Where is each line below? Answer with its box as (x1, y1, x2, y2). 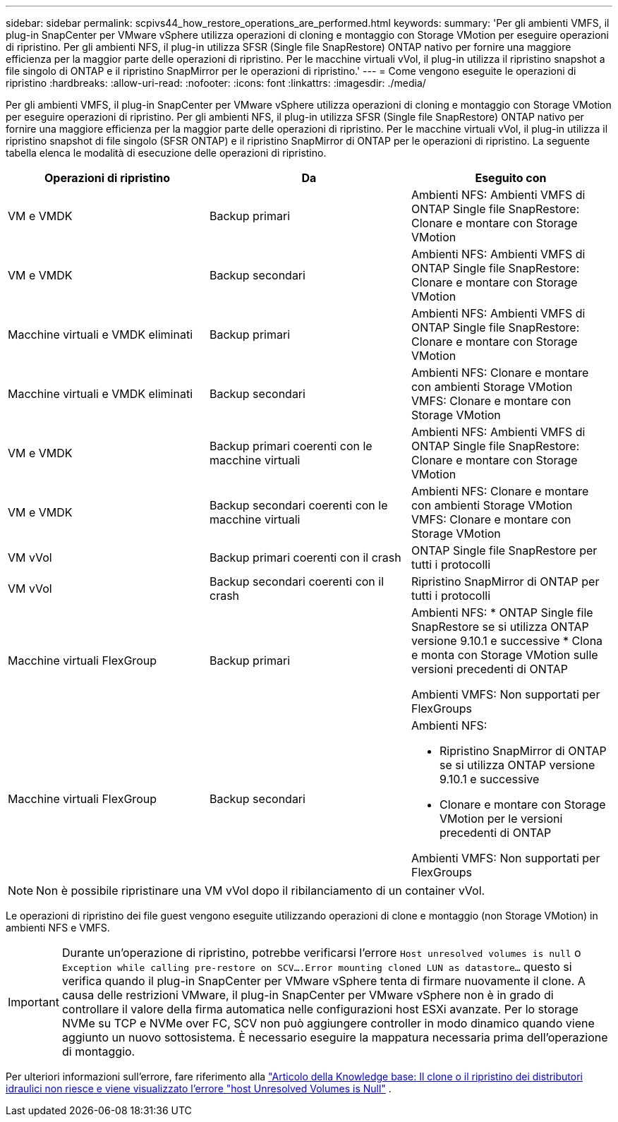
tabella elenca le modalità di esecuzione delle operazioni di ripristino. (6, 147, 327, 159)
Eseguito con (475, 171, 547, 185)
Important (8, 995, 59, 1009)
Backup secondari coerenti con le (209, 498, 388, 512)
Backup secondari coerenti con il (209, 574, 384, 589)
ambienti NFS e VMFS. (6, 922, 110, 934)
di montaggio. (61, 1044, 135, 1058)
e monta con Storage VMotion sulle (411, 648, 598, 662)
